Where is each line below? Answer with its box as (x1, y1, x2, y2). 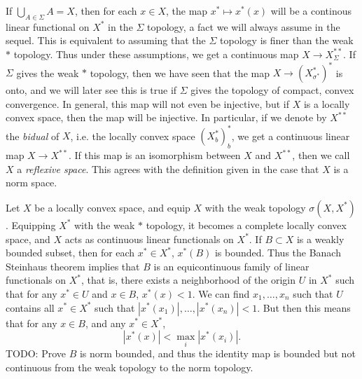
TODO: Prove (6, 346, 66, 361)
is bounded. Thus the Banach (214, 245, 341, 260)
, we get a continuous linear (231, 128, 350, 143)
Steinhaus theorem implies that (6, 259, 140, 273)
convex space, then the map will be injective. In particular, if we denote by (6, 110, 327, 125)
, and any (85, 315, 126, 330)
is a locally (303, 96, 350, 111)
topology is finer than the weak (220, 33, 354, 48)
